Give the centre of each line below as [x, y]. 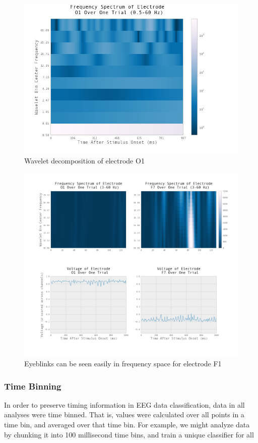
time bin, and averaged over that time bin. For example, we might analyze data [127, 424]
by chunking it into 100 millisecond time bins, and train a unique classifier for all [129, 434]
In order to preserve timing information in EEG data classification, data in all [124, 404]
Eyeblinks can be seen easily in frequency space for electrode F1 [123, 363]
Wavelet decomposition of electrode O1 [84, 161]
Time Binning [33, 386]
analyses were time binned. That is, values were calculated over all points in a [124, 414]
